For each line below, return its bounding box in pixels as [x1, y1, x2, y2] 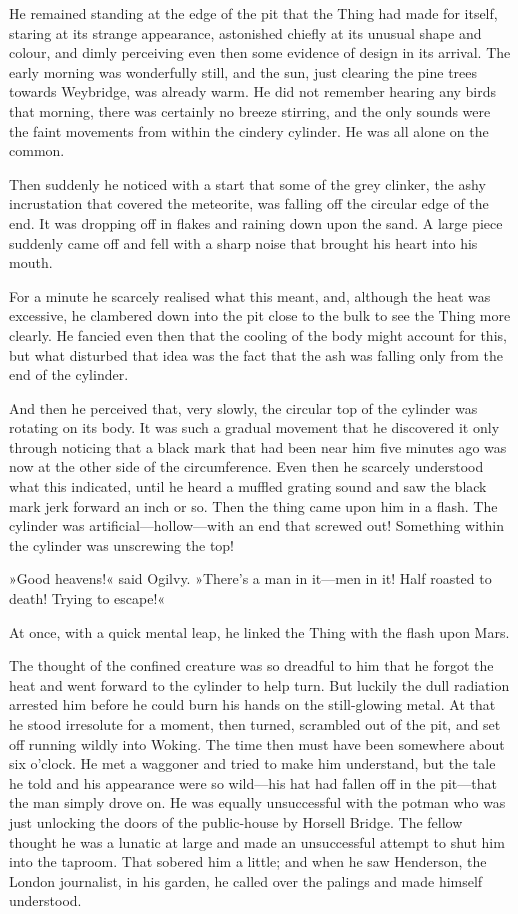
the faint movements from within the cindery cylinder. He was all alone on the [9, 120, 489, 141]
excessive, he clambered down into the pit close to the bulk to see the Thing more [9, 305, 511, 326]
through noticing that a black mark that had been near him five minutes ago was [9, 436, 507, 457]
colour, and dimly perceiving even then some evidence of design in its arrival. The [9, 42, 511, 63]
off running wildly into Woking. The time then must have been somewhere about [9, 733, 505, 754]
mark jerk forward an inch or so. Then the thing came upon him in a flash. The [9, 495, 498, 516]
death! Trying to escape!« [9, 588, 166, 609]
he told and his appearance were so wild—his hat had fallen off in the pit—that [9, 772, 497, 793]
